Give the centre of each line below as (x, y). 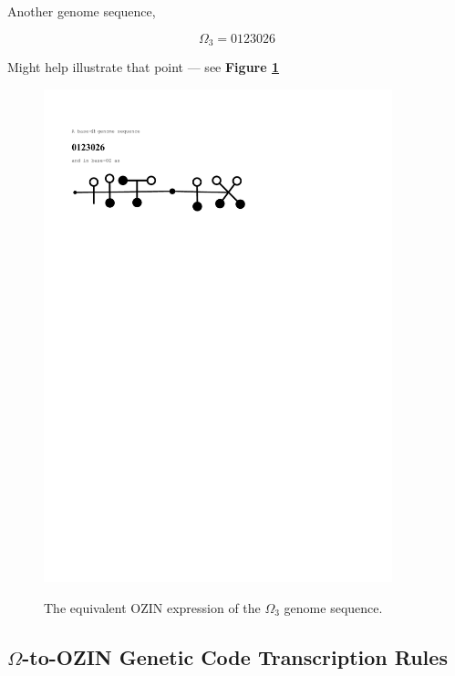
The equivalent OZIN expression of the (152, 607)
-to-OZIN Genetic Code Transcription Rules (235, 656)
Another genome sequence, (82, 11)
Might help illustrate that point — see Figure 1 (144, 67)
